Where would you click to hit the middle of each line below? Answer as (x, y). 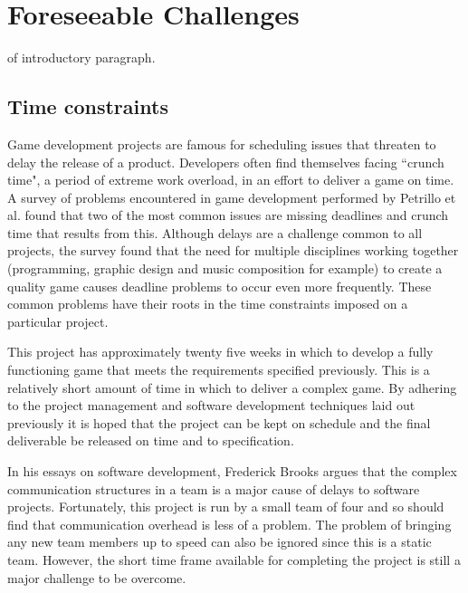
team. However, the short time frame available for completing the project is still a (234, 559)
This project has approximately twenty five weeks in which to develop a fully (220, 352)
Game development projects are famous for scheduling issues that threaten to (222, 143)
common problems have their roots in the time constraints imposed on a (208, 304)
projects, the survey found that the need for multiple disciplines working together (233, 250)
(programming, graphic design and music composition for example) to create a (225, 268)
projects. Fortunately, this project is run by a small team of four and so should (226, 507)
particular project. (58, 321)
